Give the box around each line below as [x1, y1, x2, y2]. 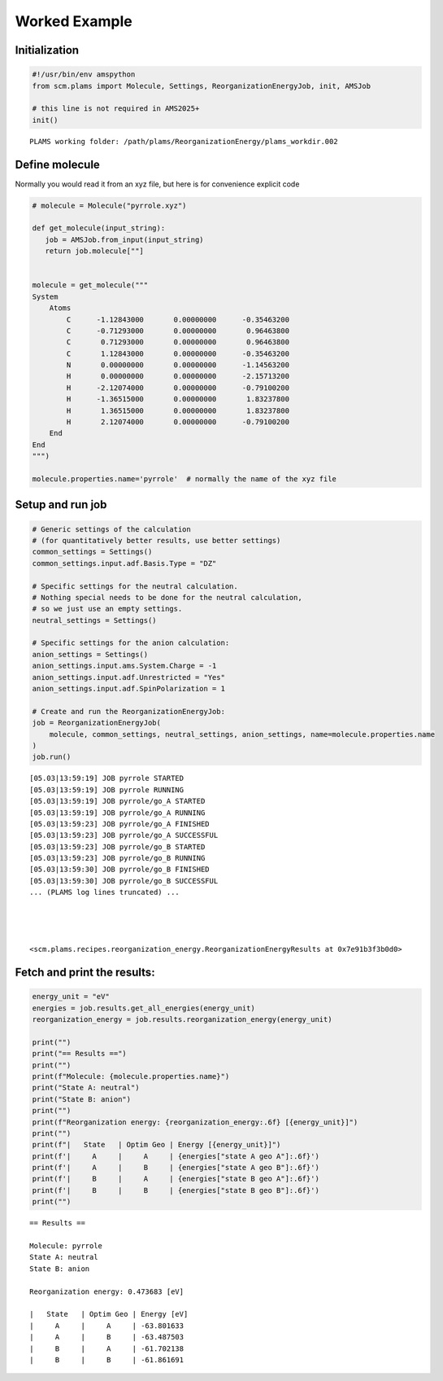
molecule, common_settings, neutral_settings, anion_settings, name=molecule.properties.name [49, 730, 435, 739]
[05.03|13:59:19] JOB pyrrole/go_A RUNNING [29, 808, 206, 818]
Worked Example [15, 12, 133, 30]
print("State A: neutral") [32, 1083, 140, 1093]
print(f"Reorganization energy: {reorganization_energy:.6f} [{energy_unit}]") [32, 1117, 358, 1127]
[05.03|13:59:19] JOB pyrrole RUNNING [29, 785, 185, 794]
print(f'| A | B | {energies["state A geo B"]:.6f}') [32, 1163, 320, 1173]
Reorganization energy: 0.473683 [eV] [29, 1287, 185, 1296]
